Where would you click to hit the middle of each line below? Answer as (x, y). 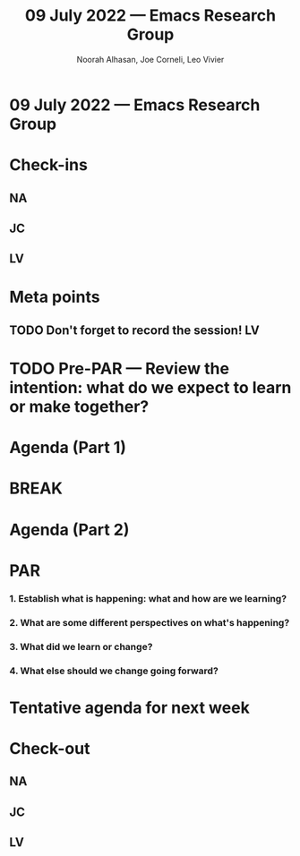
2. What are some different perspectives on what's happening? (150, 622)
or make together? (79, 407)
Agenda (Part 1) (68, 448)
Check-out (50, 748)
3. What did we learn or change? (81, 646)
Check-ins (48, 165)
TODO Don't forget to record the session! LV (134, 330)
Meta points (55, 297)
